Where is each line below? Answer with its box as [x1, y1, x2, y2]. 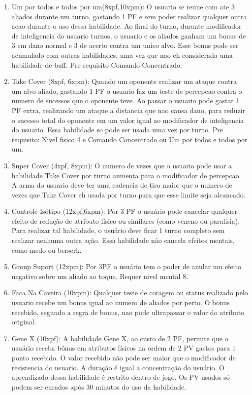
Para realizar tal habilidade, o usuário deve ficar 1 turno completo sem [11, 225, 225, 236]
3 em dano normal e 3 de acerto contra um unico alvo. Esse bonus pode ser [11, 40, 239, 50]
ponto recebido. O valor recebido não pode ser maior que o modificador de [11, 353, 236, 362]
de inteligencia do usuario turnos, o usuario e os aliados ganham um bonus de [11, 30, 246, 40]
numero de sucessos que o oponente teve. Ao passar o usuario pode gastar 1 [11, 95, 240, 106]
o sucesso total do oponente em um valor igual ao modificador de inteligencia [11, 115, 244, 125]
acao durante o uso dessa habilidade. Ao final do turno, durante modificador [11, 21, 242, 31]
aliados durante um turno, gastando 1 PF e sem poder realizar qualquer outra [11, 11, 247, 21]
